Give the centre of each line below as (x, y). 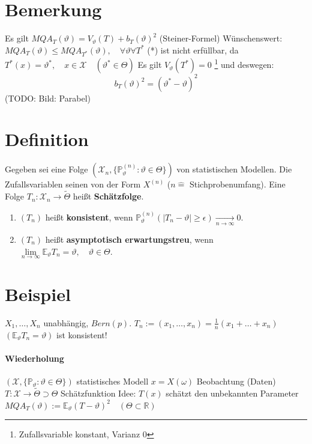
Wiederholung (34, 358)
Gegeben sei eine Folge (46, 169)
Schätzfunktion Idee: (98, 393)
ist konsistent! (82, 334)
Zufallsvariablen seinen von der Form (73, 184)
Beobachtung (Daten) (236, 381)
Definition (47, 139)
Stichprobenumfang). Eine (237, 184)
